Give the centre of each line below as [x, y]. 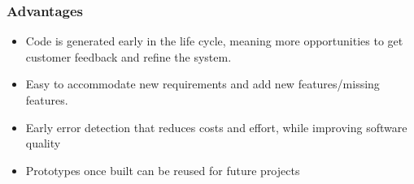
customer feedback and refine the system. [129, 56]
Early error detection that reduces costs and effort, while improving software [216, 127]
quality [43, 143]
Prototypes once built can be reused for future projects [163, 170]
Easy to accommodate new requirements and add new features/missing [203, 84]
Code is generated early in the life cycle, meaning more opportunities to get [214, 41]
